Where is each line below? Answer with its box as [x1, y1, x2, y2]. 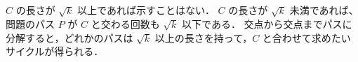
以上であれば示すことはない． [77, 3, 215, 17]
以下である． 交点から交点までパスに [182, 16, 352, 31]
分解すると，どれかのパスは [6, 30, 133, 45]
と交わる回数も [91, 16, 160, 31]
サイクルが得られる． [6, 44, 104, 59]
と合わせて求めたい [262, 30, 351, 45]
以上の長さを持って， [154, 30, 253, 45]
